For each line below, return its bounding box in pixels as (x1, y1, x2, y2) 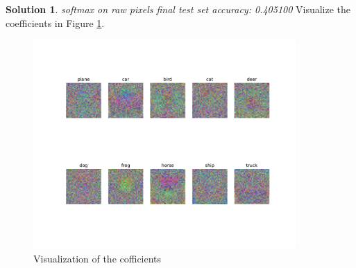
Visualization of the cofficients (33, 251, 162, 266)
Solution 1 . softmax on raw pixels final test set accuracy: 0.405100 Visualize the (6, 2, 351, 16)
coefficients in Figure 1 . (6, 15, 105, 30)
